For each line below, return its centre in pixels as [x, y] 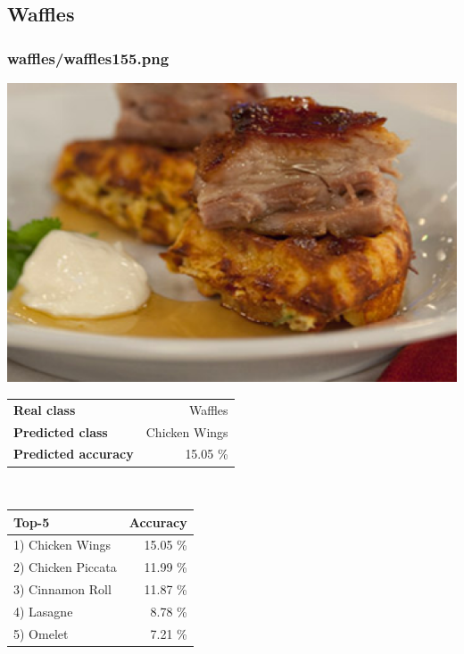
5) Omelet [41, 633]
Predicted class [61, 431]
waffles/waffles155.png [88, 58]
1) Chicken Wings [62, 545]
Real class [45, 409]
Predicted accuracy [74, 454]
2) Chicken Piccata [65, 567]
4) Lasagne [43, 611]
